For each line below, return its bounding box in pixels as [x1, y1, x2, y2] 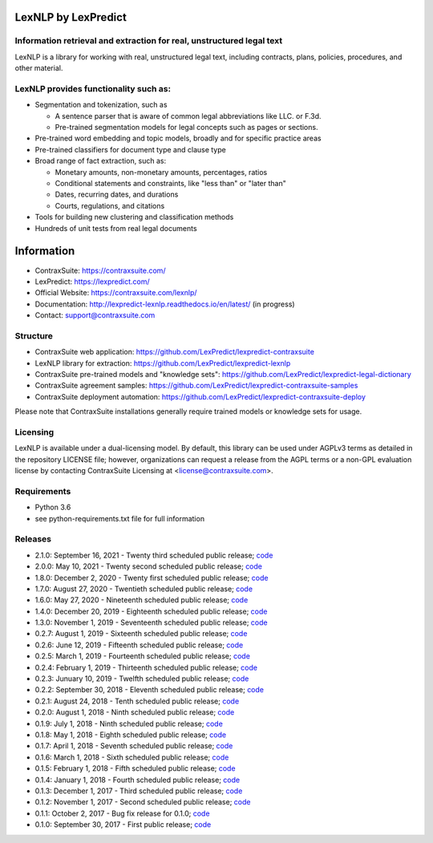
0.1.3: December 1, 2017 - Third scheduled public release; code [34, 786, 243, 796]
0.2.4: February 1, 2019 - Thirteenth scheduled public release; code [34, 663, 258, 672]
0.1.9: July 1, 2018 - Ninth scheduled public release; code [34, 719, 224, 728]
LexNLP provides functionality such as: [14, 83, 172, 94]
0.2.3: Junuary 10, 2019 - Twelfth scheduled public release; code [34, 674, 249, 683]
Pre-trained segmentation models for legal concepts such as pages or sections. [55, 123, 318, 132]
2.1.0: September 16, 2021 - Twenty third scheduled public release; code [34, 550, 273, 560]
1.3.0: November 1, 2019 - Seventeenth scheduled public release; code [34, 618, 268, 627]
